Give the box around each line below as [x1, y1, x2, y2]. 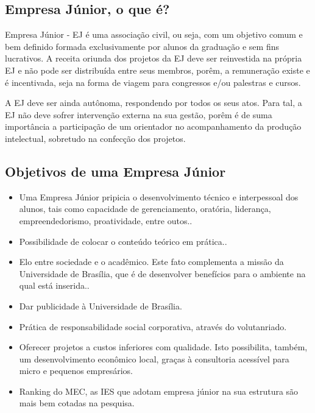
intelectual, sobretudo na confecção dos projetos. [5, 132, 186, 144]
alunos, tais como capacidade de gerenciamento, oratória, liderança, [19, 202, 271, 215]
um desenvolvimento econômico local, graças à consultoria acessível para [19, 352, 289, 365]
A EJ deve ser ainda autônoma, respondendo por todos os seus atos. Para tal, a [5, 96, 302, 109]
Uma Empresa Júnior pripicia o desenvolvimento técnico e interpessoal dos [19, 190, 299, 203]
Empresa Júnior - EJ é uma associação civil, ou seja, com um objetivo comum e [5, 28, 303, 41]
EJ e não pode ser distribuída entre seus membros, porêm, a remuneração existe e [5, 63, 310, 76]
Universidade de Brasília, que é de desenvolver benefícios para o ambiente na [19, 267, 306, 280]
